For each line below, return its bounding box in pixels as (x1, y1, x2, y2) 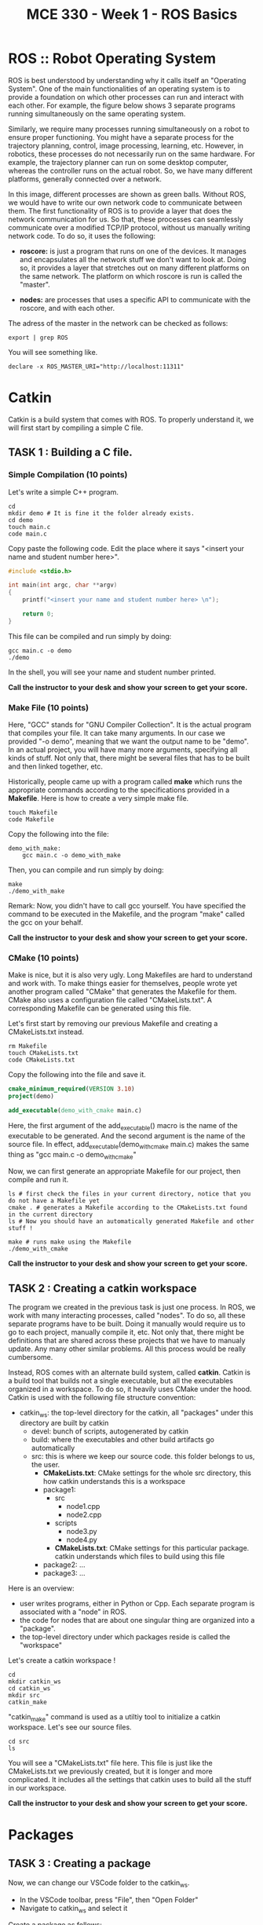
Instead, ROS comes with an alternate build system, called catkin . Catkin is (8, 1368, 251, 1377)
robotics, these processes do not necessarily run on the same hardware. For (8, 149, 255, 159)
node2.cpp (66, 1510, 102, 1520)
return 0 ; (22, 610, 55, 618)
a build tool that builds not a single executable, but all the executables (8, 1376, 234, 1386)
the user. (31, 1460, 60, 1470)
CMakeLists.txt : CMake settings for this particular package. (54, 1543, 250, 1553)
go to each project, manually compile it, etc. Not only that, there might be (8, 1328, 245, 1337)
